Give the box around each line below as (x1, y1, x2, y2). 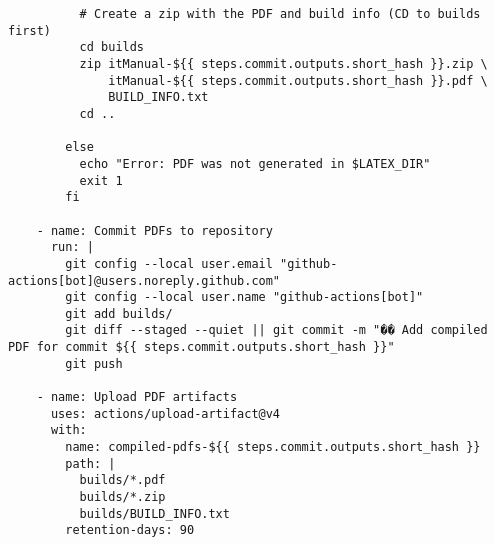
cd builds (79, 40, 145, 55)
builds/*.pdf (79, 473, 166, 488)
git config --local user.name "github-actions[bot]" (65, 290, 424, 305)
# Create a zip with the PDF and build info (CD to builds (79, 7, 481, 21)
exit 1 (79, 173, 123, 188)
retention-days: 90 (65, 523, 195, 538)
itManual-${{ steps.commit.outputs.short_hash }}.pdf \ (108, 73, 488, 88)
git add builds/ (65, 306, 173, 321)
